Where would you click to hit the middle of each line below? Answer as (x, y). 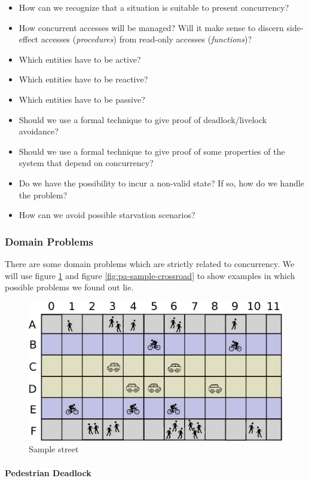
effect (29, 39)
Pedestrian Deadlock (48, 472)
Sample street (54, 449)
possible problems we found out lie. (69, 287)
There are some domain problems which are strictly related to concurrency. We (150, 263)
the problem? (43, 194)
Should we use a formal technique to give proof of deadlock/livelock (143, 119)
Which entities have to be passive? (82, 99)
